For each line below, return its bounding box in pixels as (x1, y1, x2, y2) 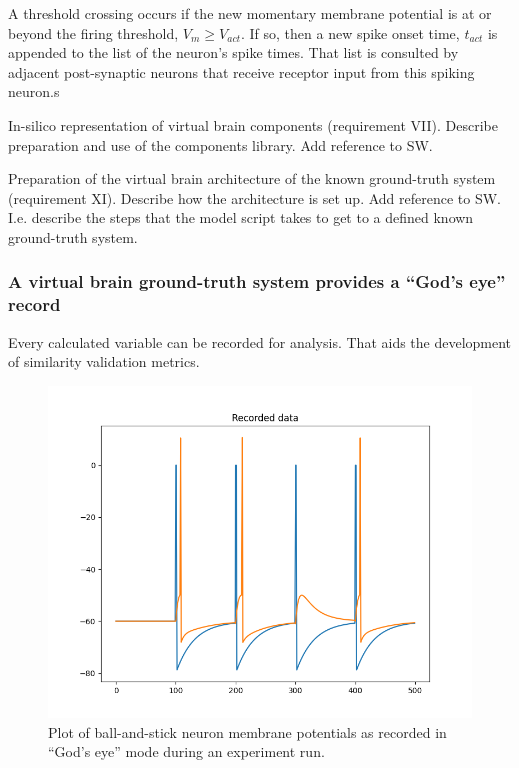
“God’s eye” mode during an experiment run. (48, 741, 325, 762)
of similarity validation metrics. (8, 351, 200, 372)
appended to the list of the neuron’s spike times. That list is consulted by (8, 42, 459, 63)
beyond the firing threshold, (8, 22, 179, 43)
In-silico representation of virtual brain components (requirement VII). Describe (8, 114, 499, 135)
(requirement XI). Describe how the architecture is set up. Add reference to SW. (8, 187, 501, 208)
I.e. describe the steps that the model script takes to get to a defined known (8, 207, 474, 228)
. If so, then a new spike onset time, (240, 22, 460, 43)
